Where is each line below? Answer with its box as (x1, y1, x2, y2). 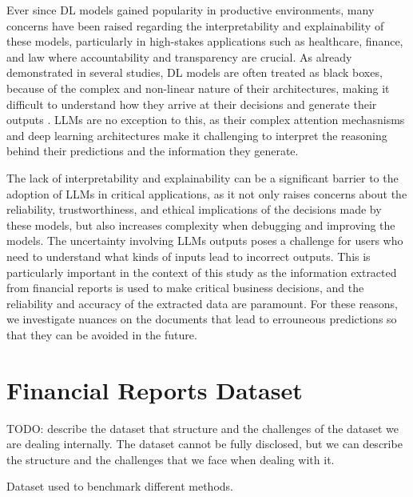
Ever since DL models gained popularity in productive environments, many (6, 2, 375, 18)
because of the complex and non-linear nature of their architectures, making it (6, 79, 390, 96)
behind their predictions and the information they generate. (6, 142, 299, 159)
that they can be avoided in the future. (6, 326, 197, 343)
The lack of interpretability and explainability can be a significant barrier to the (6, 169, 399, 186)
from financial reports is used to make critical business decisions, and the (6, 279, 364, 296)
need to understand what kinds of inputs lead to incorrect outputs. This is (6, 247, 371, 264)
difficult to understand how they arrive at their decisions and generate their (6, 95, 377, 112)
